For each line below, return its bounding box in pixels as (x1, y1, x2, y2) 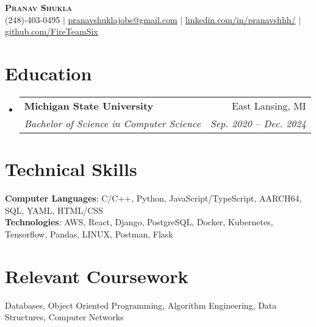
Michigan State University (24, 98, 154, 113)
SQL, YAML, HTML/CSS (5, 203, 103, 216)
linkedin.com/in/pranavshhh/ (185, 13, 296, 26)
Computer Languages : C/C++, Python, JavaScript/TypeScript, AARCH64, (5, 192, 302, 205)
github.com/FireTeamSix (5, 25, 98, 38)
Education (5, 60, 92, 85)
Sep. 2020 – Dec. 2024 (210, 116, 306, 130)
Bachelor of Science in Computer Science (24, 116, 201, 130)
